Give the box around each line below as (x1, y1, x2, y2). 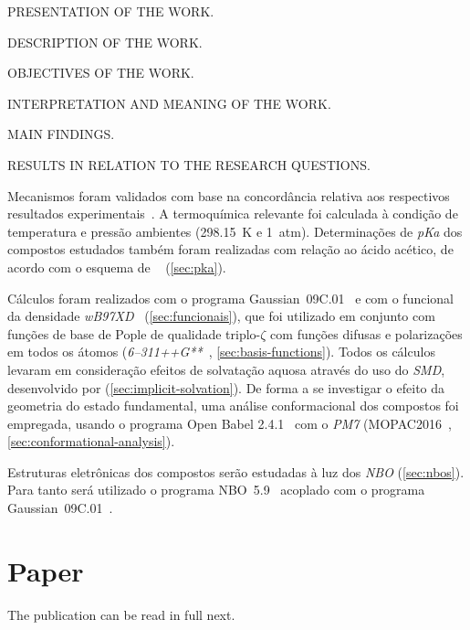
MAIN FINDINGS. (7, 124, 115, 144)
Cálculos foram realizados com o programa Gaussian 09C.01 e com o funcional (7, 288, 454, 307)
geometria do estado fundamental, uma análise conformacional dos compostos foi (7, 396, 459, 415)
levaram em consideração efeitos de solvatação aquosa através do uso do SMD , (7, 359, 445, 379)
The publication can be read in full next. (7, 604, 235, 624)
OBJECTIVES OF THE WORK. (7, 63, 194, 82)
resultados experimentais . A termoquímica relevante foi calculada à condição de (7, 204, 458, 223)
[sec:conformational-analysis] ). (7, 432, 175, 451)
